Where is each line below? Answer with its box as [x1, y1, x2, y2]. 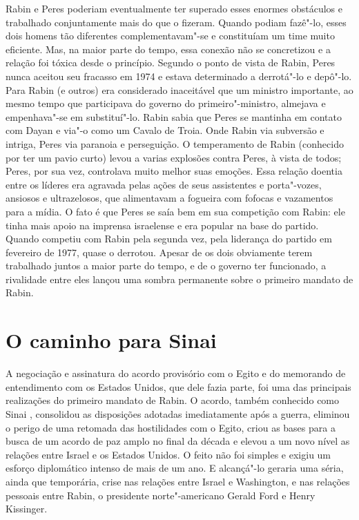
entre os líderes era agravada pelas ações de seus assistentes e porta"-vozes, [6, 177, 322, 191]
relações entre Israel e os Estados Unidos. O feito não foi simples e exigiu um [6, 447, 331, 461]
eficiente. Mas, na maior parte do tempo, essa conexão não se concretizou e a [6, 41, 331, 56]
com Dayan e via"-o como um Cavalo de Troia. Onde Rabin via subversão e [6, 123, 324, 137]
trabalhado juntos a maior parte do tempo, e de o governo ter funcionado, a [6, 258, 327, 273]
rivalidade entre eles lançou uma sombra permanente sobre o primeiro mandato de [6, 271, 353, 286]
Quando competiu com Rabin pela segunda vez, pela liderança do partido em [6, 231, 332, 246]
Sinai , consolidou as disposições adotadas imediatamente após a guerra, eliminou [6, 406, 350, 421]
